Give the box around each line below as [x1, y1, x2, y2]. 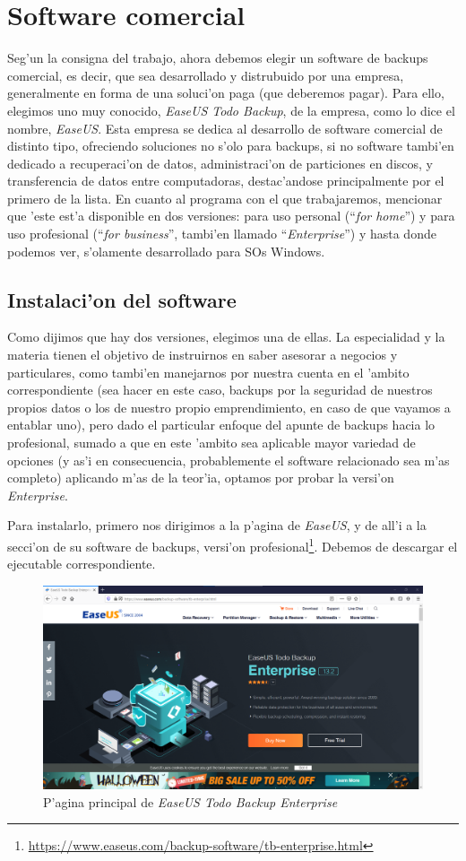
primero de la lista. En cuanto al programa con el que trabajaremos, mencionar [7, 188, 443, 207]
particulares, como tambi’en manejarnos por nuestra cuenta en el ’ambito [7, 362, 410, 381]
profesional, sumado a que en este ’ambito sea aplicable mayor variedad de [7, 433, 416, 452]
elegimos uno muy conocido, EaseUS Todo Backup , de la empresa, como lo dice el [7, 100, 455, 119]
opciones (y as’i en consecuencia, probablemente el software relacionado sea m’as [7, 450, 450, 469]
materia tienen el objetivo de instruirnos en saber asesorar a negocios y [7, 345, 398, 364]
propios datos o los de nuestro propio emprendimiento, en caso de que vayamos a [7, 397, 451, 416]
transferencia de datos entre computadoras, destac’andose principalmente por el [7, 171, 444, 190]
